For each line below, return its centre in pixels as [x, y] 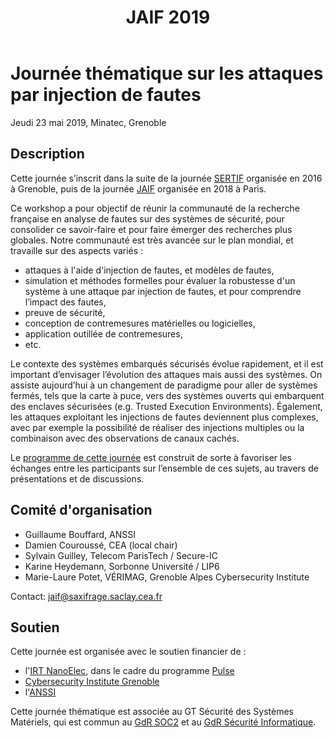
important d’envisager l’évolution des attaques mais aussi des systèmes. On [166, 374]
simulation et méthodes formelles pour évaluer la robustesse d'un [160, 280]
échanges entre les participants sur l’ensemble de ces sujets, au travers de [164, 468]
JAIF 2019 [168, 17]
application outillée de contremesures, [103, 333]
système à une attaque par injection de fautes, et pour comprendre [163, 291]
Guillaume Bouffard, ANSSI [80, 534]
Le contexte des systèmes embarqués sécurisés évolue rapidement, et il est [167, 363]
